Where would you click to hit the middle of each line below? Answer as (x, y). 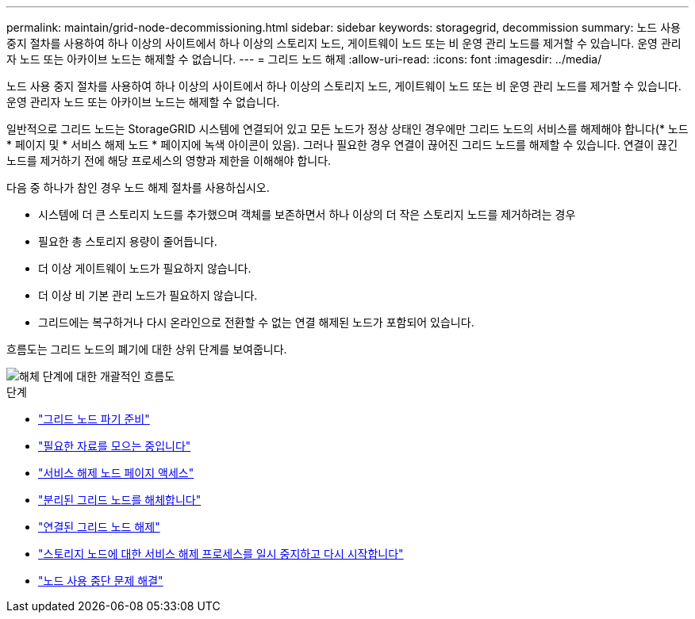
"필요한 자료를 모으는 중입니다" (115, 446)
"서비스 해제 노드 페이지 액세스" (116, 473)
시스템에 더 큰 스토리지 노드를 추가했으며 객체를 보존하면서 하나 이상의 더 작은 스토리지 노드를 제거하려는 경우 (307, 214)
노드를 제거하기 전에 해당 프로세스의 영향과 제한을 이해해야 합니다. (169, 160)
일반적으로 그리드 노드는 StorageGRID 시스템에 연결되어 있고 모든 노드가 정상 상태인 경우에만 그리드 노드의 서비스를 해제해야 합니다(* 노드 (347, 129)
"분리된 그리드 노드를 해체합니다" (120, 500)
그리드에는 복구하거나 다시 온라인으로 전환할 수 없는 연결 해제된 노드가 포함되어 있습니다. (256, 322)
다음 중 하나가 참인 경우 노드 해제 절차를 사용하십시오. (138, 187)
